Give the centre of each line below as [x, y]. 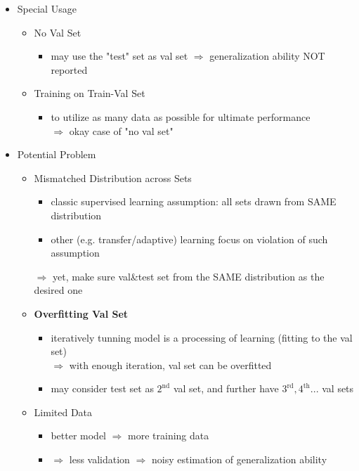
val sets [338, 388]
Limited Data [63, 412]
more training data [169, 435]
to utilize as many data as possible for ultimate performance [181, 116]
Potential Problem [57, 154]
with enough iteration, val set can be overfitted [170, 364]
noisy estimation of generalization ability [239, 459]
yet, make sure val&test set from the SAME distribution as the [188, 276]
